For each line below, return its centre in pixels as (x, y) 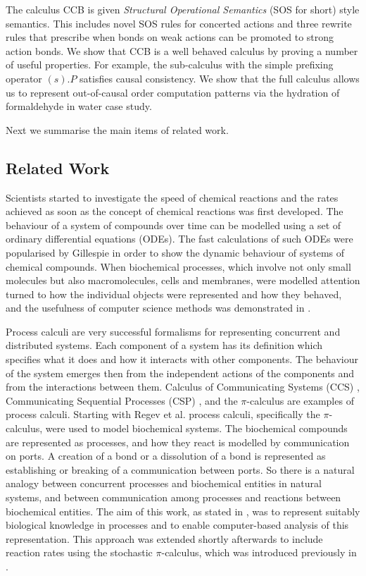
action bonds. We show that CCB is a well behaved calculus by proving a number (182, 50)
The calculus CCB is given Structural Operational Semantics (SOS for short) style (183, 9)
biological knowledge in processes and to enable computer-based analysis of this (177, 525)
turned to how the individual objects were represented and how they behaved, (174, 294)
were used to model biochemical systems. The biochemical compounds (196, 428)
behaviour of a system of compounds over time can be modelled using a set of (173, 225)
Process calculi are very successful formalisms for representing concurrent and (173, 331)
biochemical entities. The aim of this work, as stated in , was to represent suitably (183, 511)
